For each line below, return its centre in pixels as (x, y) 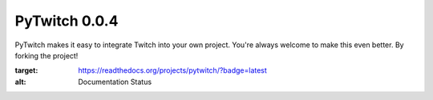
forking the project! (47, 55)
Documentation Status (115, 82)
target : (26, 70)
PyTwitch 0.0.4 (67, 21)
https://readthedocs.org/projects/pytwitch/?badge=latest (173, 70)
